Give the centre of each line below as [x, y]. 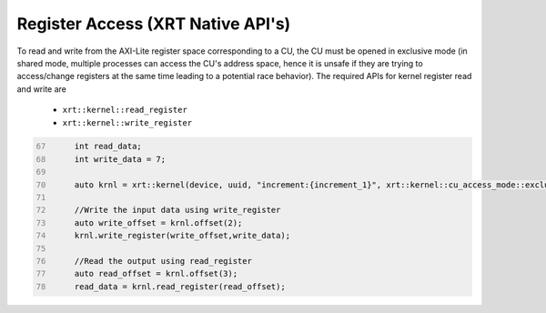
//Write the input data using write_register [177, 210]
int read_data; [108, 146]
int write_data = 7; [120, 159]
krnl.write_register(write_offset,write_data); [182, 236]
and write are [42, 89]
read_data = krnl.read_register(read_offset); [180, 286]
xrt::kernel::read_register [125, 110]
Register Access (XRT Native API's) [154, 24]
